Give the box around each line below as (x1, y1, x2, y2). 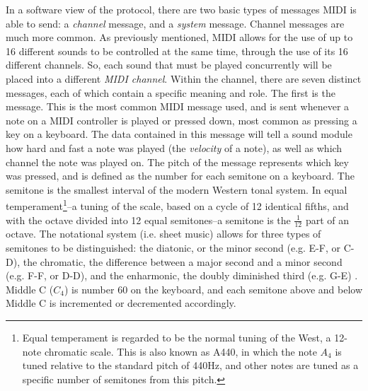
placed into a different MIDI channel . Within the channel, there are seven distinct (6, 71, 362, 86)
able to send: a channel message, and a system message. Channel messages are (6, 16, 345, 30)
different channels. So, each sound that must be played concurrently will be (6, 57, 332, 72)
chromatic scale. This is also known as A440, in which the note (44, 344, 317, 358)
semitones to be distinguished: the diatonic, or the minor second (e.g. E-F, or (6, 240, 341, 255)
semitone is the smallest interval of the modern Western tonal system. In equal (6, 182, 347, 197)
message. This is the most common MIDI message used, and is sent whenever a (6, 99, 350, 114)
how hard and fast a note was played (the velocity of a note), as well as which (6, 140, 343, 155)
